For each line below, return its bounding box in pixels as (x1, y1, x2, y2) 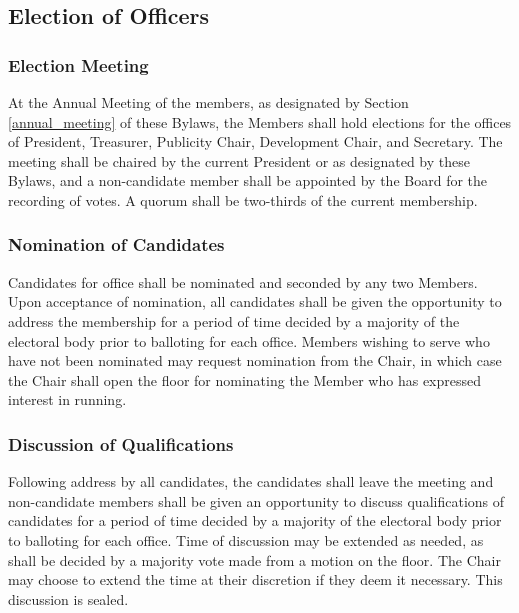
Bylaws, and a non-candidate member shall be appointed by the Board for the (8, 170, 488, 191)
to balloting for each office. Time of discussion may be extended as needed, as (8, 529, 484, 550)
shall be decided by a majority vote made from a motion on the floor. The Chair (8, 549, 501, 570)
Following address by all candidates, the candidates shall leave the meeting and (8, 471, 494, 492)
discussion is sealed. (8, 588, 129, 609)
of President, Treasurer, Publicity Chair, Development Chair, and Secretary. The (8, 131, 503, 152)
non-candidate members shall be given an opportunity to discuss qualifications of (8, 490, 505, 511)
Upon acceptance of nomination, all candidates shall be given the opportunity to (8, 291, 502, 312)
